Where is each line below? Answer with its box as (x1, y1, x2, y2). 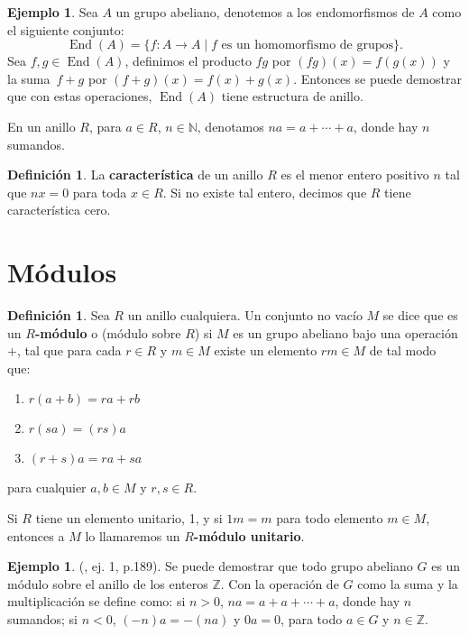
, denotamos (197, 116, 264, 135)
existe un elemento (214, 341, 317, 360)
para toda (72, 182, 127, 201)
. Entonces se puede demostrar (293, 69, 462, 87)
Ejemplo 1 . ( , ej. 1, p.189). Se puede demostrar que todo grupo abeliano (7, 557, 413, 575)
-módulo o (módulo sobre (34, 323, 181, 342)
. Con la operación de (220, 574, 339, 593)
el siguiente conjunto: (7, 20, 124, 39)
